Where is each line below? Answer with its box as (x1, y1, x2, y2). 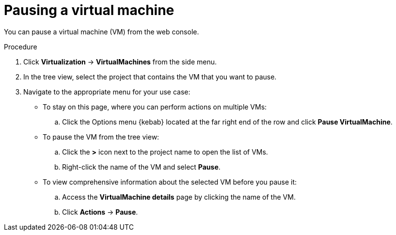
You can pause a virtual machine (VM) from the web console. (4, 27, 199, 36)
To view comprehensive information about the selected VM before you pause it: (43, 177, 297, 186)
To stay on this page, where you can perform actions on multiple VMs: (43, 102, 267, 111)
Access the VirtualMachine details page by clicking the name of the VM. (62, 192, 296, 201)
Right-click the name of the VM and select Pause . (62, 162, 221, 171)
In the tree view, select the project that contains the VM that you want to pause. (23, 72, 277, 81)
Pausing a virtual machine (4, 2, 174, 18)
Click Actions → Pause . (62, 207, 138, 216)
